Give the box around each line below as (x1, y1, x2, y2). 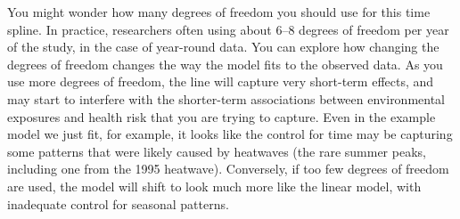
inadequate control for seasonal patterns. (7, 194, 229, 213)
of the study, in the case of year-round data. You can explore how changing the (7, 37, 439, 56)
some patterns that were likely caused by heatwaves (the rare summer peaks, (7, 142, 426, 160)
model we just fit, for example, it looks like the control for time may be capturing (7, 125, 453, 143)
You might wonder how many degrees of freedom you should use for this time (7, 3, 431, 20)
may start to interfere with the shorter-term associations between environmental (7, 89, 446, 108)
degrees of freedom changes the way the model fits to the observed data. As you (7, 54, 443, 73)
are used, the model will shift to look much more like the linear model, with (7, 176, 422, 195)
